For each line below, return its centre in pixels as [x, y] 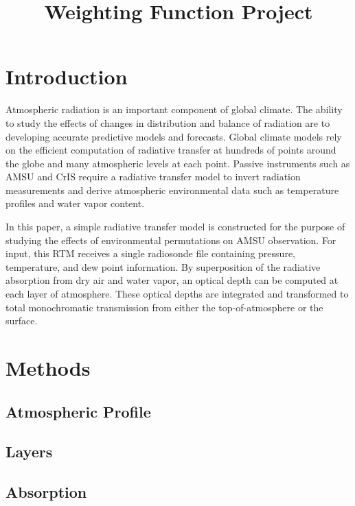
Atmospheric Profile [78, 411]
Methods [48, 368]
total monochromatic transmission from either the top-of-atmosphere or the [164, 307]
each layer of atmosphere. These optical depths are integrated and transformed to [177, 294]
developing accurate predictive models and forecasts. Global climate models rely [174, 136]
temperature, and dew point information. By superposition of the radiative [163, 266]
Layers [29, 451]
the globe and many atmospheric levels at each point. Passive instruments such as [178, 163]
